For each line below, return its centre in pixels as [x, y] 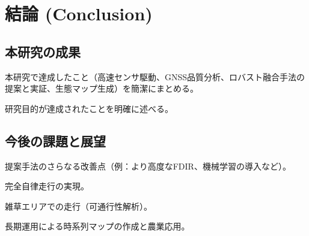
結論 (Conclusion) [79, 13]
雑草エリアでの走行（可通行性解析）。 [78, 206]
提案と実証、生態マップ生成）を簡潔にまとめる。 [102, 88]
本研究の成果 [43, 51]
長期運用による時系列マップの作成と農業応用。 [97, 226]
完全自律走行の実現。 [47, 186]
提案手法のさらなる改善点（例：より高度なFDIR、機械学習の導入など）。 [148, 166]
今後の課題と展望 [55, 140]
